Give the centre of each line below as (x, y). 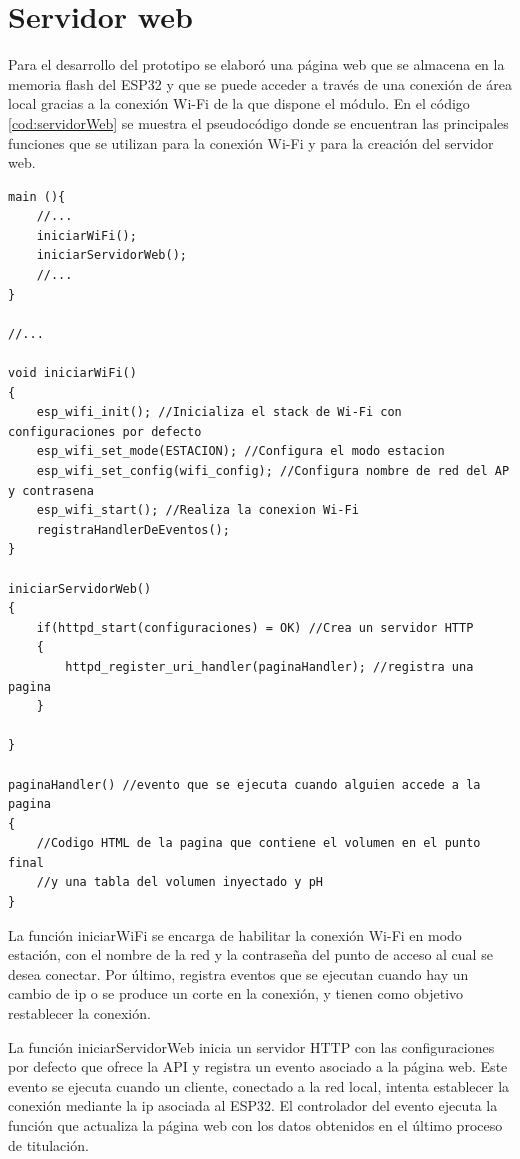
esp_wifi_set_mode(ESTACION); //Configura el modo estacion (240, 451)
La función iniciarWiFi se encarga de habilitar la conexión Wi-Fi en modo (235, 934)
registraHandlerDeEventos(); (133, 529)
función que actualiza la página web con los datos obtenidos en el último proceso (255, 1125)
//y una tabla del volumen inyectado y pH (179, 882)
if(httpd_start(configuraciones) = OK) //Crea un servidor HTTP (255, 627)
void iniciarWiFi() (72, 373)
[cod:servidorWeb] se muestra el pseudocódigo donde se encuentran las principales (258, 122)
